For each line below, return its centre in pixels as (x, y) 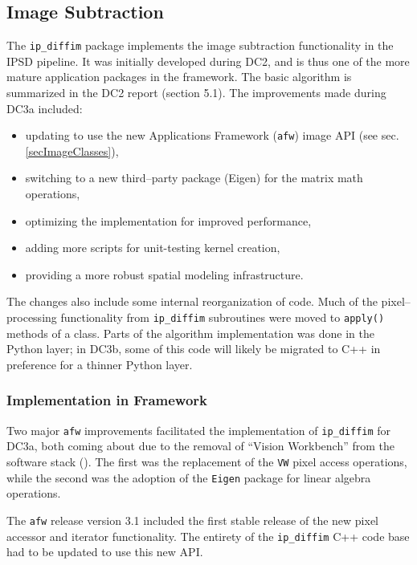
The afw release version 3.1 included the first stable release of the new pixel (192, 520)
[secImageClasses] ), (72, 150)
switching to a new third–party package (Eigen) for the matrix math (194, 178)
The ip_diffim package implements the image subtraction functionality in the (200, 45)
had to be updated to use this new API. (105, 552)
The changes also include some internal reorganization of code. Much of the (192, 301)
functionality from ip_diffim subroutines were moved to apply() (223, 317)
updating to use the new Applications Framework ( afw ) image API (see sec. (212, 135)
